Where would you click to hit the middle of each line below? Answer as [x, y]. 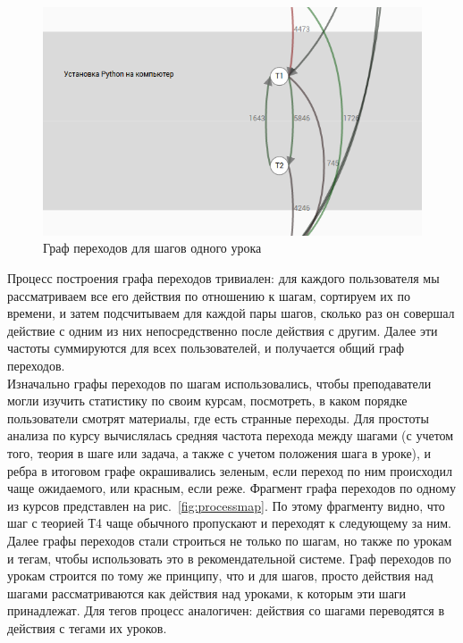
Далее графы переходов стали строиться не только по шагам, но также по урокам [230, 540]
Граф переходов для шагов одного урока [152, 248]
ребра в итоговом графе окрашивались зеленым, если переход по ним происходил [230, 470]
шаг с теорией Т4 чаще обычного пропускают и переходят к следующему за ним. [229, 523]
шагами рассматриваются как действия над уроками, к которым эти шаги [207, 593]
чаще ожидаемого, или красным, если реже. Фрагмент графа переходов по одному [231, 488]
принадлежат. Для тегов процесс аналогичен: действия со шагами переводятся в [226, 610]
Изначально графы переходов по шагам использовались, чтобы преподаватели [219, 383]
